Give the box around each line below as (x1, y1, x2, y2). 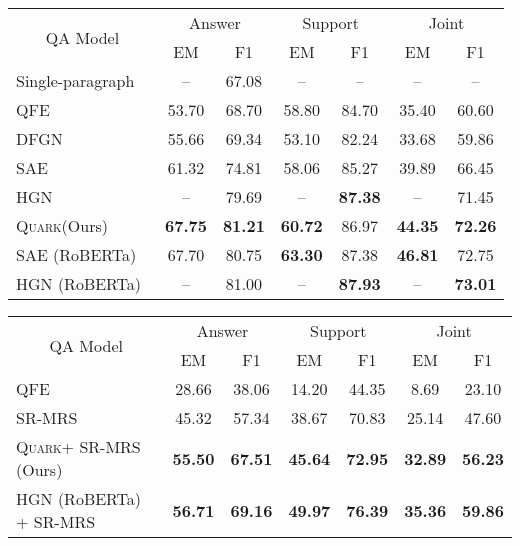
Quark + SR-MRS (16, 435, 141, 458)
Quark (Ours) (16, 214, 108, 237)
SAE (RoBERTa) (16, 243, 137, 266)
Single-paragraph (16, 69, 135, 92)
